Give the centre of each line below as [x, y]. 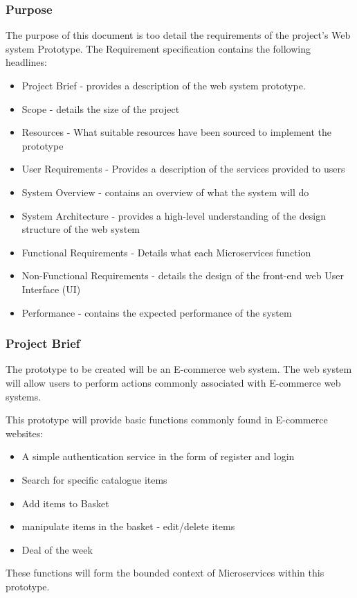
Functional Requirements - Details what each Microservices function [166, 252]
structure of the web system [81, 229]
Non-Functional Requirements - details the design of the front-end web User [183, 275]
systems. [24, 396]
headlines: [26, 62]
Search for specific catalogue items [94, 479]
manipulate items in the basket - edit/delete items [128, 526]
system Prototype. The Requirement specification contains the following [158, 48]
